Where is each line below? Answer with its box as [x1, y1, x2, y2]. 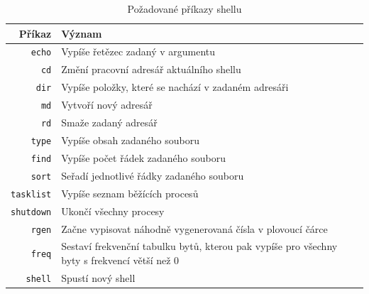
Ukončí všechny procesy [61, 203, 165, 218]
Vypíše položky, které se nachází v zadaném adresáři [61, 80, 289, 94]
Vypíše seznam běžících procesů [61, 185, 199, 200]
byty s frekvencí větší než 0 [61, 253, 180, 267]
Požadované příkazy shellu [127, 1, 242, 16]
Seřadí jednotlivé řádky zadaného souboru [61, 168, 244, 183]
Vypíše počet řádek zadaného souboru [61, 150, 226, 165]
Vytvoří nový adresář [61, 97, 153, 112]
